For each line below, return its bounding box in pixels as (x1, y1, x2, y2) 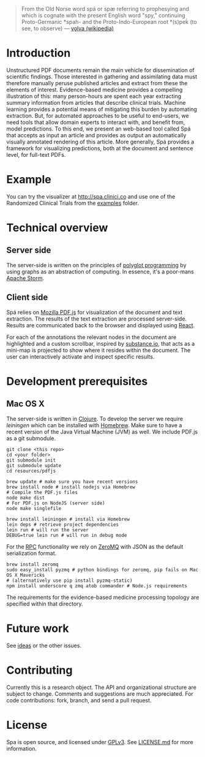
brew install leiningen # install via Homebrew (6, 516, 130, 522)
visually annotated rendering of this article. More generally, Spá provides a (6, 138, 195, 145)
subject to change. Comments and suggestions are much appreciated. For (6, 690, 194, 698)
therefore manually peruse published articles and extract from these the (6, 79, 188, 86)
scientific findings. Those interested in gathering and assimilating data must (6, 73, 198, 80)
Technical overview (6, 221, 108, 235)
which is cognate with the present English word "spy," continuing (21, 12, 185, 19)
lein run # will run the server (6, 527, 89, 533)
